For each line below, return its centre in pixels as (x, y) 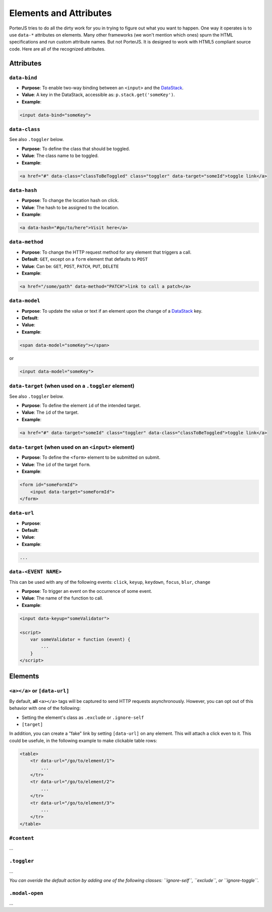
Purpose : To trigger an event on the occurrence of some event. (87, 591)
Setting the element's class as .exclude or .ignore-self (83, 717)
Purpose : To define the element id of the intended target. (81, 405)
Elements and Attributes (61, 13)
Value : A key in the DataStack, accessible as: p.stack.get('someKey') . (98, 95)
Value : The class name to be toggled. (60, 156)
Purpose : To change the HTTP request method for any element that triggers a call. (107, 252)
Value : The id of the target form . (56, 464)
